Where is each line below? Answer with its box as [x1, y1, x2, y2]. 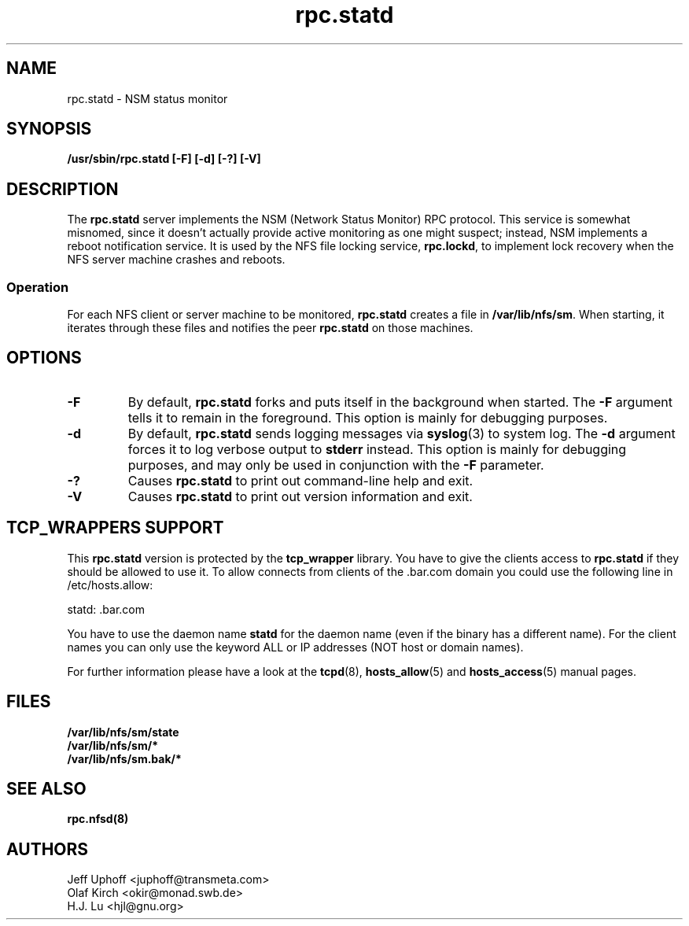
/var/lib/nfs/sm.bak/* [67, 751, 182, 766]
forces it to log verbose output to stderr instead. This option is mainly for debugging [127, 441, 627, 457]
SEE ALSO [6, 778, 87, 799]
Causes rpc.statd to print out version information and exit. [127, 488, 473, 504]
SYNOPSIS [6, 119, 92, 139]
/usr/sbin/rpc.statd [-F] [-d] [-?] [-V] [67, 152, 261, 166]
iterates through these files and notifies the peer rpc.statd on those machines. [67, 321, 473, 335]
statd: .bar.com [67, 602, 145, 616]
